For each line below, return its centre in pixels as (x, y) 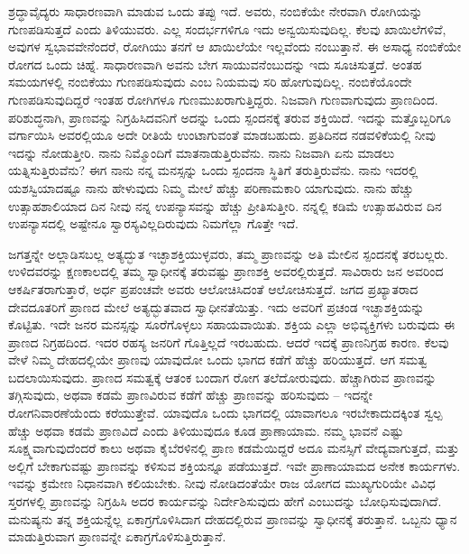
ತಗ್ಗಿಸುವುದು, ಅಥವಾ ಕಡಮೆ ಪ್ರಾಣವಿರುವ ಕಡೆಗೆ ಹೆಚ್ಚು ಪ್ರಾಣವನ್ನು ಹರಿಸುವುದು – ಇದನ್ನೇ (191, 395)
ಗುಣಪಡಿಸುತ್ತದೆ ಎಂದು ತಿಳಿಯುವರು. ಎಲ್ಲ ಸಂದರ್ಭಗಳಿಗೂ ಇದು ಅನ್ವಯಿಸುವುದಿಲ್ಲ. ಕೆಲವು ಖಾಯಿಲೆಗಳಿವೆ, (227, 28)
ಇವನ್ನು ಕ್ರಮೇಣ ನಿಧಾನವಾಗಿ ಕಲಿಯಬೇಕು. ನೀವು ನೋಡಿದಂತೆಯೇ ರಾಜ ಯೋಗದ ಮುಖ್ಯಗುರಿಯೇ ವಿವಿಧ (222, 483)
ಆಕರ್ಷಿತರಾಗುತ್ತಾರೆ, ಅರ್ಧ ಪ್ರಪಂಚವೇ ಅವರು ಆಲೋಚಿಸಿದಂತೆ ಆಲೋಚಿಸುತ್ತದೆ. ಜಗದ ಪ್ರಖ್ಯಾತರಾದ (213, 288)
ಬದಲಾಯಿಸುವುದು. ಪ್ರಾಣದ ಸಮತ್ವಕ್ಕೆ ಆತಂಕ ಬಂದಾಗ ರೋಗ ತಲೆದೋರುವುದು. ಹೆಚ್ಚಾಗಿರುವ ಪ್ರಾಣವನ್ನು (222, 377)
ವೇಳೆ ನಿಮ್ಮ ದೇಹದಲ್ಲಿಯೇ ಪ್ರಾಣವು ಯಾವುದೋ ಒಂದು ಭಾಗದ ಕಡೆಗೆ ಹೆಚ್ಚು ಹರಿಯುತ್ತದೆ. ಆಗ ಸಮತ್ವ (218, 360)
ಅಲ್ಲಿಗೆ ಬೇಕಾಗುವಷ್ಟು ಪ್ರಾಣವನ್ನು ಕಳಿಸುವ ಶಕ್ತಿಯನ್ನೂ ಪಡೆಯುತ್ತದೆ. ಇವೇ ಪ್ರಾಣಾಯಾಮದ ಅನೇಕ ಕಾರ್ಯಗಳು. (234, 465)
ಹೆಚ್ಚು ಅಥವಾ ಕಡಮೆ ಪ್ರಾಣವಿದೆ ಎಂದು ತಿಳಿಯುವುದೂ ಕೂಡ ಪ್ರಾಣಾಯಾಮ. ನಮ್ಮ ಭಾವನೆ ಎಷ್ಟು (206, 430)
